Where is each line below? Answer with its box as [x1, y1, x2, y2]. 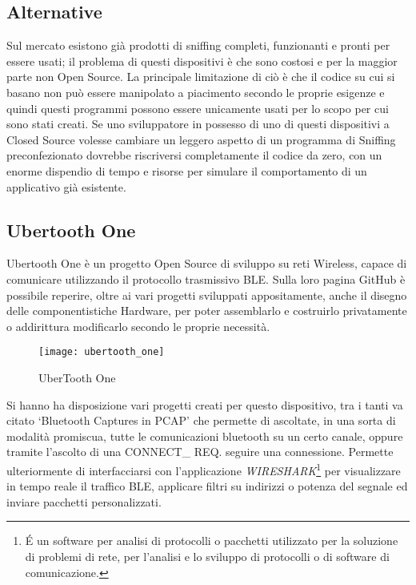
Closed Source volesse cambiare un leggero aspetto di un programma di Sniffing [6, 131, 396, 147]
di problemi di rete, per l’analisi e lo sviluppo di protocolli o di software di [25, 547, 390, 564]
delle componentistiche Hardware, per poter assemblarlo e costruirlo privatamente [6, 302, 407, 319]
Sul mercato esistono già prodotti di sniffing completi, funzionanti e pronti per [6, 37, 390, 54]
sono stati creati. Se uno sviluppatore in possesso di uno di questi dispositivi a [6, 115, 390, 132]
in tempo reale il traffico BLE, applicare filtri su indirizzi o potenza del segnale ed [6, 478, 408, 494]
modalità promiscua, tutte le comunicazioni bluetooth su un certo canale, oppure [6, 427, 403, 444]
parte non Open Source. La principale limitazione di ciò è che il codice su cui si [6, 68, 395, 85]
